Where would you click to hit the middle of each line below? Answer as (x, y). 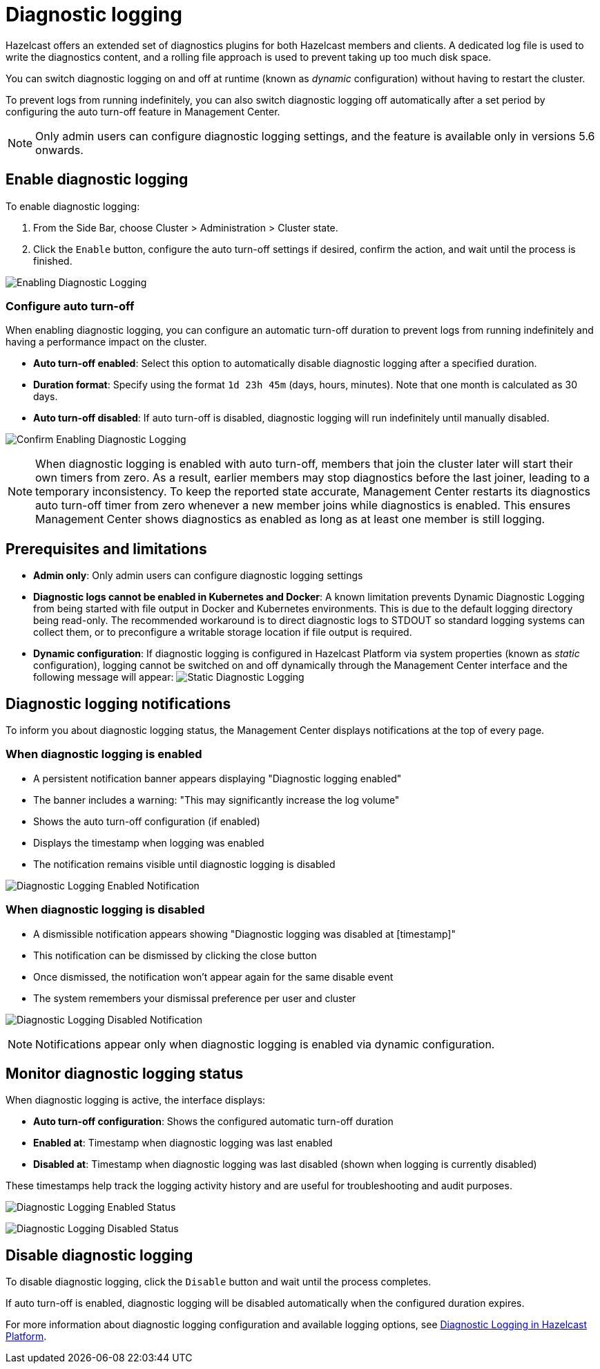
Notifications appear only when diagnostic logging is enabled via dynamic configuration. (265, 1044)
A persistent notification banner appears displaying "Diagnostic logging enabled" (217, 778)
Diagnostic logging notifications (118, 704)
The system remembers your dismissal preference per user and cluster (195, 998)
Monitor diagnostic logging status (125, 1073)
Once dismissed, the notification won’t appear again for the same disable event (213, 976)
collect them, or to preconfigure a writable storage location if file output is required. (223, 632)
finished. (53, 261)
